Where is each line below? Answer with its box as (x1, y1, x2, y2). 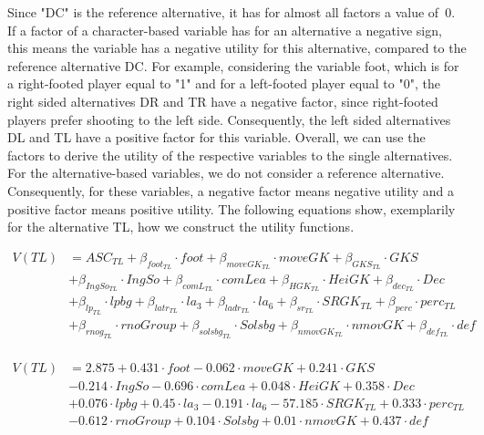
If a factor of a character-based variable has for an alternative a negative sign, (7, 20, 442, 39)
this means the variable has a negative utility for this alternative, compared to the (7, 38, 467, 57)
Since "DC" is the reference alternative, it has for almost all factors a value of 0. (7, 3, 456, 21)
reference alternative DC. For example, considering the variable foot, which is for (7, 56, 459, 75)
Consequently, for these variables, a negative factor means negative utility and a (7, 181, 455, 200)
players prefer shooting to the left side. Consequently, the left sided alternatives (7, 109, 451, 129)
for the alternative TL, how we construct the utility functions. (7, 217, 355, 236)
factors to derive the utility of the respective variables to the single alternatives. (7, 145, 453, 164)
